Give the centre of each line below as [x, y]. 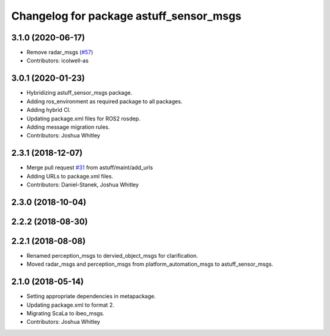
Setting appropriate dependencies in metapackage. [91, 296]
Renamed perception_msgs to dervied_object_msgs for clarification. [112, 255]
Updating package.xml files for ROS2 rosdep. [83, 119]
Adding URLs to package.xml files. [70, 176]
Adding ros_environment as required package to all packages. [105, 101]
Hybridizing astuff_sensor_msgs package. [79, 93]
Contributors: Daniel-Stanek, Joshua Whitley [83, 184]
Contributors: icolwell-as [57, 60]
